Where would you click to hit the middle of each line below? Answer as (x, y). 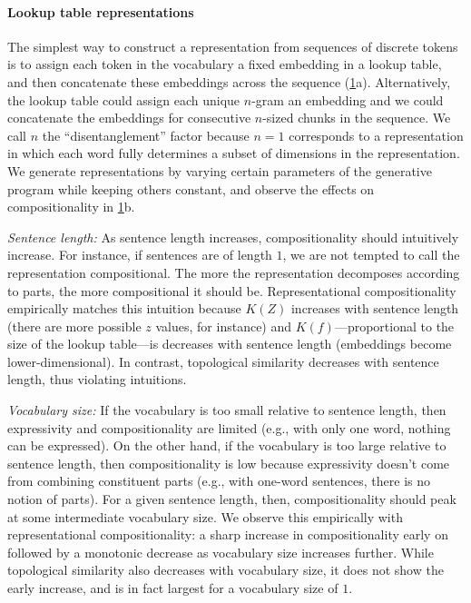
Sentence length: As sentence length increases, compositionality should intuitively (233, 237)
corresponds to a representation (376, 135)
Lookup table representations (101, 11)
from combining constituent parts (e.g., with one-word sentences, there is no (219, 481)
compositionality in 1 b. (71, 207)
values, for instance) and (224, 326)
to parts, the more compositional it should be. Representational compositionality (232, 290)
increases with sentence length (375, 308)
